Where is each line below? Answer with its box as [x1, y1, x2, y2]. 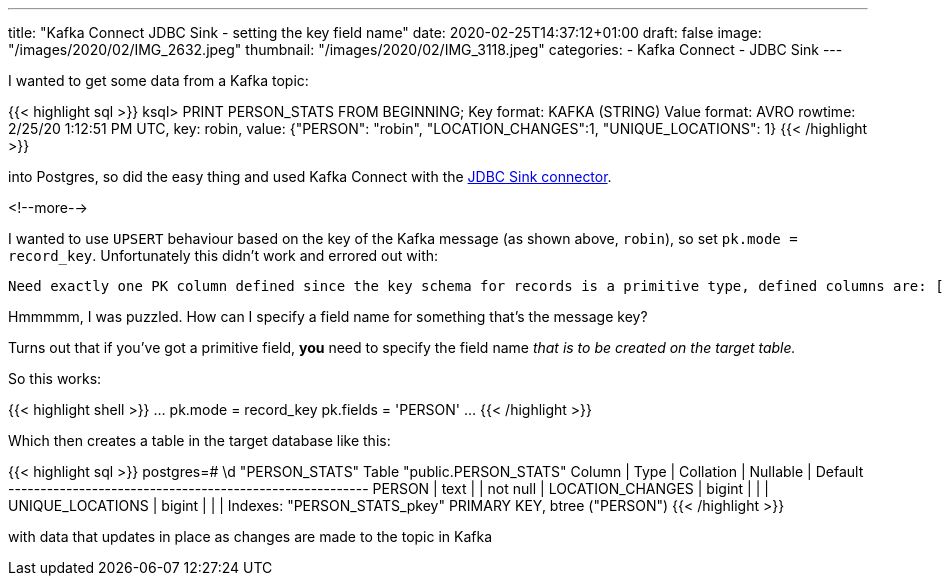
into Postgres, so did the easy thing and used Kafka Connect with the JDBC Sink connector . [8, 168, 612, 185]
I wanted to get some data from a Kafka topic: [8, 72, 309, 89]
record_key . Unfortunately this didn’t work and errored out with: [8, 247, 439, 264]
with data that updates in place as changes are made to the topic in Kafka [8, 528, 493, 545]
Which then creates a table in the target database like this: [8, 432, 391, 449]
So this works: [8, 370, 102, 387]
